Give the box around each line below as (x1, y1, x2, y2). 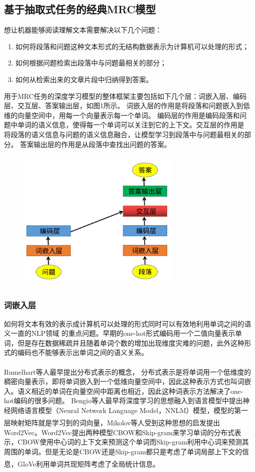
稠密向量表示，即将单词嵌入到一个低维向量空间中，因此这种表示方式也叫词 (4, 376, 244, 386)
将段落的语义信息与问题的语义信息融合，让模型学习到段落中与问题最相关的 (4, 129, 244, 139)
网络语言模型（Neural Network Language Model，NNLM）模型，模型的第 (10, 405, 241, 415)
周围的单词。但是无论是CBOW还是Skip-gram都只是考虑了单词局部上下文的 (4, 446, 242, 456)
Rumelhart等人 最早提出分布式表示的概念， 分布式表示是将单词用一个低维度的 (4, 366, 251, 377)
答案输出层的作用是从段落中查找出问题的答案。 (20, 139, 171, 149)
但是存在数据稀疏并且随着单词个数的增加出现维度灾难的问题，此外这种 (17, 337, 244, 348)
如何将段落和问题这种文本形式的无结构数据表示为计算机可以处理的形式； (15, 41, 249, 51)
